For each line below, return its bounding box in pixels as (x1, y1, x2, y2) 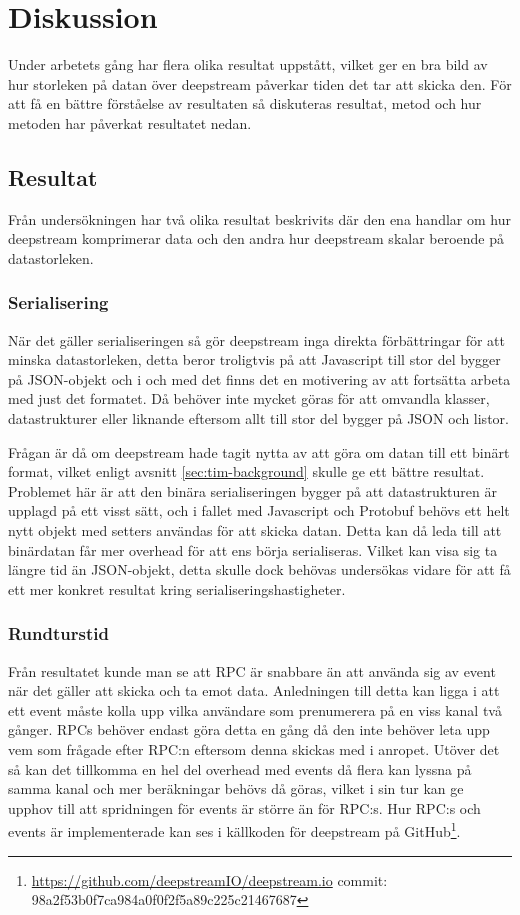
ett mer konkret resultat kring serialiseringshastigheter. (8, 578, 346, 599)
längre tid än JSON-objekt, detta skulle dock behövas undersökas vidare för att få (8, 559, 511, 580)
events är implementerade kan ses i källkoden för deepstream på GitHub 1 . (8, 818, 461, 842)
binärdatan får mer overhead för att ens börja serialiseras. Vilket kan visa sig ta (8, 539, 498, 560)
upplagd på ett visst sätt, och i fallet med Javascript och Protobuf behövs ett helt (8, 500, 510, 521)
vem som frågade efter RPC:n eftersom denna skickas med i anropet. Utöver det (8, 739, 500, 760)
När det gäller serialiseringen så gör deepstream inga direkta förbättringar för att (8, 329, 505, 350)
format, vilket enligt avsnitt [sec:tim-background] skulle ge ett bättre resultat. (8, 461, 485, 482)
